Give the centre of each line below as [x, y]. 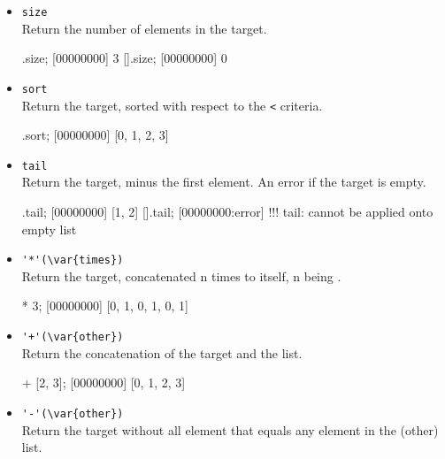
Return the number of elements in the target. [144, 28]
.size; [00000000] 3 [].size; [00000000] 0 [124, 58]
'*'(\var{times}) [73, 260]
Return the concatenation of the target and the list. [162, 352]
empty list [49, 229]
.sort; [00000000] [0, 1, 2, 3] [95, 135]
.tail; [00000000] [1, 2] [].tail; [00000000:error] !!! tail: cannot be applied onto [227, 211]
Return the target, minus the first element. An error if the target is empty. [224, 182]
